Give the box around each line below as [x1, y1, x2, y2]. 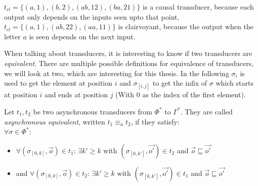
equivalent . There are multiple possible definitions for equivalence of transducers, [4, 57, 254, 68]
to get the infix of [152, 78, 207, 88]
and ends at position [44, 89, 108, 100]
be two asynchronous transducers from [33, 106, 152, 116]
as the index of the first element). [142, 89, 246, 100]
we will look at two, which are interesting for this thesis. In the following [4, 68, 229, 78]
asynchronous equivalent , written [4, 116, 105, 127]
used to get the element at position [4, 78, 113, 88]
